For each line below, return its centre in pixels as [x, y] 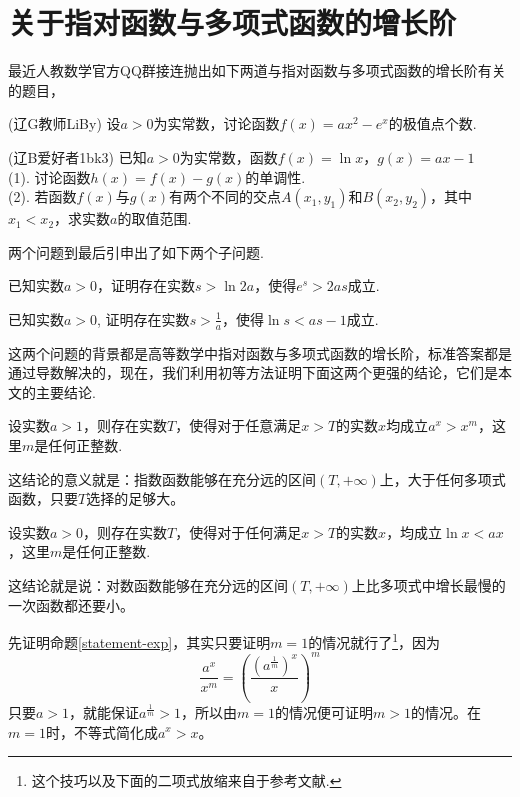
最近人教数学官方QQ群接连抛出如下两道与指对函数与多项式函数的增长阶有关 [257, 70]
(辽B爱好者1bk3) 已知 [77, 156]
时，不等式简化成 [101, 731]
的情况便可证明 [324, 711]
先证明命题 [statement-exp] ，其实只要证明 [139, 641]
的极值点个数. [432, 123]
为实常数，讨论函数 [216, 123]
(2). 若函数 [42, 196]
